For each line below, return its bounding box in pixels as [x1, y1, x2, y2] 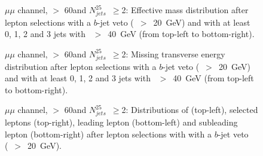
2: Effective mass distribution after [121, 4, 249, 16]
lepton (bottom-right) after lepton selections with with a [5, 127, 212, 140]
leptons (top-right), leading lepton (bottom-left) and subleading [5, 116, 238, 129]
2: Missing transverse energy [121, 47, 225, 60]
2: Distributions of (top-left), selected [121, 103, 258, 116]
